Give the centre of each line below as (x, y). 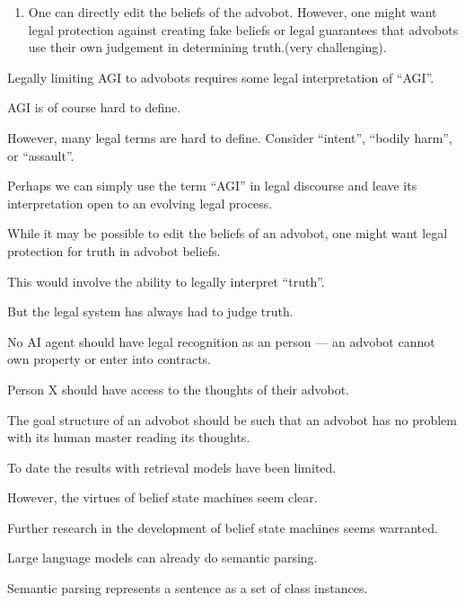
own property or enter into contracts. (109, 359)
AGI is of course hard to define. (94, 107)
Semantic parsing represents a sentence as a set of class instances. (188, 588)
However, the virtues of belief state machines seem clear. (162, 497)
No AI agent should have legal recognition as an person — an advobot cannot (221, 341)
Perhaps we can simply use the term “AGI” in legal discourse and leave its (212, 186)
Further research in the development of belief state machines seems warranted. (223, 527)
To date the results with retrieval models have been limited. (172, 467)
